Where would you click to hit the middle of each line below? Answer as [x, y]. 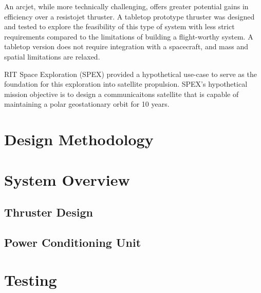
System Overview [67, 179]
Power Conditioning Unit [73, 242]
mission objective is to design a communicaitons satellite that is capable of [122, 94]
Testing [31, 280]
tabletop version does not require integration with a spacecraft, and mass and [126, 46]
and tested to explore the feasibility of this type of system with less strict [119, 26]
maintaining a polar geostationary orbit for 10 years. [87, 104]
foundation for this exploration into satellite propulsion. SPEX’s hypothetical [126, 84]
